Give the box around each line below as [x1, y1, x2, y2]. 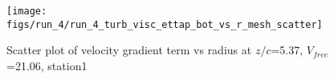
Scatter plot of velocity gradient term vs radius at [6, 41, 252, 58]
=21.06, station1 [6, 57, 88, 73]
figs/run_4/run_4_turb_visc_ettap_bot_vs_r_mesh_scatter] [6, 18, 323, 30]
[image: [6, 6, 47, 17]
